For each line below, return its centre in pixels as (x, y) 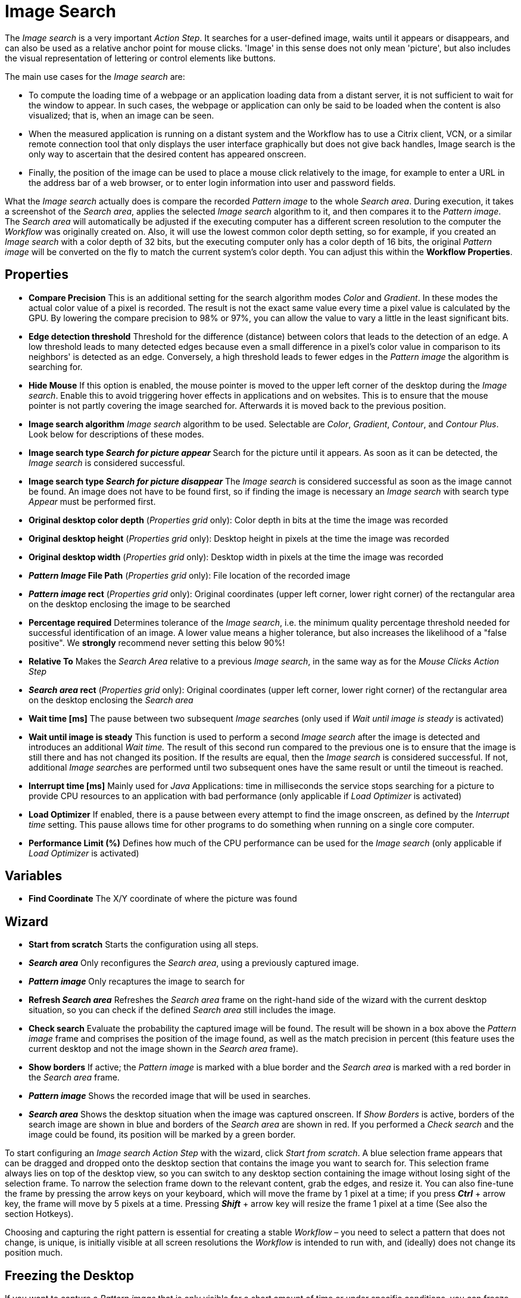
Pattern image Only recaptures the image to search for (137, 982)
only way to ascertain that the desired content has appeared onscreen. (168, 154)
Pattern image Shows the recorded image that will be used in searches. (170, 1096)
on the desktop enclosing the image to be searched (130, 604)
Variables (34, 876)
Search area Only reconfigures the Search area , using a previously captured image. (194, 963)
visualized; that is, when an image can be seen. (121, 115)
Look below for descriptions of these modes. (116, 434)
